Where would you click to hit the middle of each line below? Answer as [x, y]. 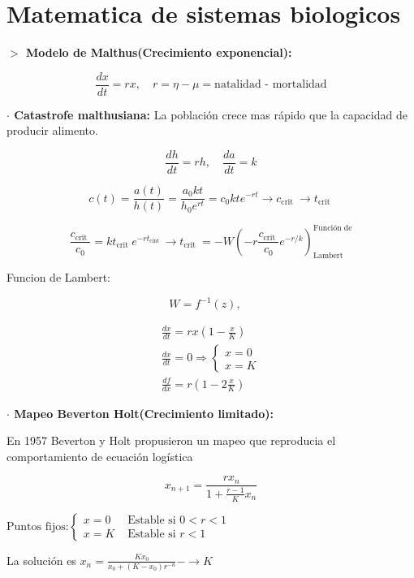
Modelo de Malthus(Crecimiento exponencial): [159, 52]
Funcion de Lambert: [59, 277]
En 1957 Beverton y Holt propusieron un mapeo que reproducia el [171, 440]
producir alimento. [52, 130]
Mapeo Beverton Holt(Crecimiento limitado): [144, 413]
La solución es [41, 560]
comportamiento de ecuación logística [100, 456]
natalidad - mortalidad [271, 85]
